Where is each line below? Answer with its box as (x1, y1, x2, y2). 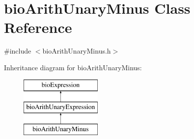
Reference (4, 17, 72, 37)
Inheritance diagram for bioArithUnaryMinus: (4, 62, 142, 72)
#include (4, 46, 31, 56)
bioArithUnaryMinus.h (42, 46, 111, 56)
